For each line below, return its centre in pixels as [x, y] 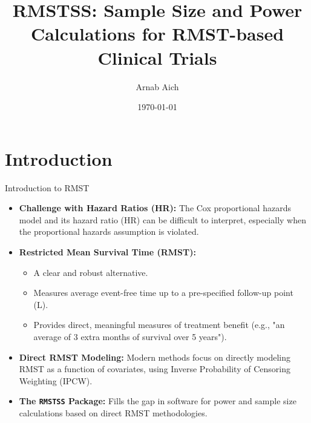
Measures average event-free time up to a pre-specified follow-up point [163, 293]
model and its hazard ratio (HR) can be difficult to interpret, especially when [162, 219]
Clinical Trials [157, 57]
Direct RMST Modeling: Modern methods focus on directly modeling [155, 357]
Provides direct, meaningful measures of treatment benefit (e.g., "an [159, 325]
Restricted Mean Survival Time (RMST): [107, 252]
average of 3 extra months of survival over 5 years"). [130, 336]
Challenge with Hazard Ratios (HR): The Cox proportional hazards [155, 208]
